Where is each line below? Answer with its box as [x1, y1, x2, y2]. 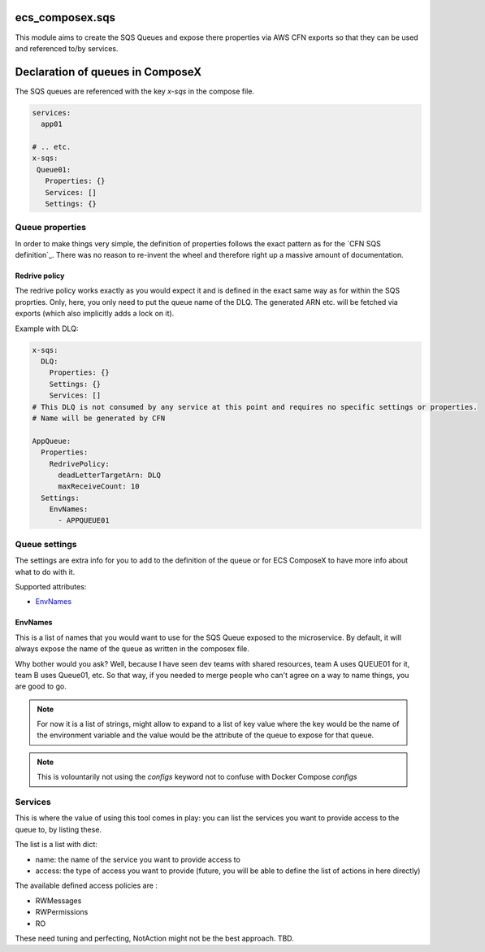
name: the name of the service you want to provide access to [35, 854, 241, 864]
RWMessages [35, 895, 82, 906]
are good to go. [15, 681, 67, 691]
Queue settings [15, 538, 77, 550]
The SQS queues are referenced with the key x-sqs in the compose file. [15, 86, 255, 96]
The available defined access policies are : [15, 880, 158, 890]
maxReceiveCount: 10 [58, 482, 140, 491]
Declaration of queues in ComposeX [15, 65, 202, 79]
